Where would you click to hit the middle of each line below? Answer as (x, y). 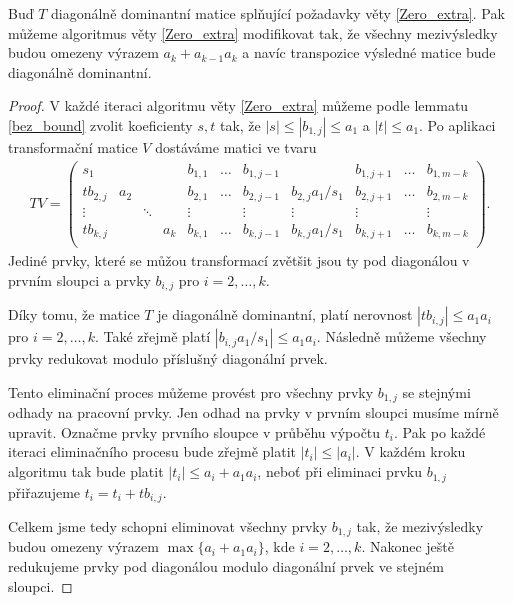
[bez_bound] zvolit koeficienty (100, 124)
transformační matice (73, 146)
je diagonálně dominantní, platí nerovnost (285, 314)
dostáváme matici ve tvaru (236, 146)
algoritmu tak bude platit (86, 471)
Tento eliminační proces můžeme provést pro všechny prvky (191, 391)
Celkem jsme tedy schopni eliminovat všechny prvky (168, 525)
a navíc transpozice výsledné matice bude (369, 52)
